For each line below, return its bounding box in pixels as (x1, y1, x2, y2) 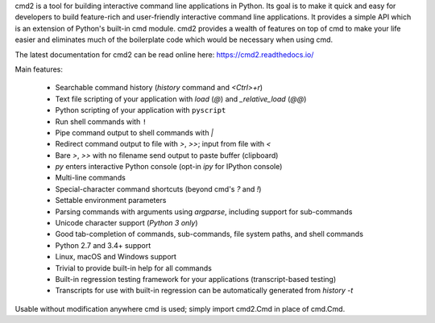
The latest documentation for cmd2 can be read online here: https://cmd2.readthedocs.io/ (14, 49, 314, 60)
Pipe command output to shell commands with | (55, 127, 213, 137)
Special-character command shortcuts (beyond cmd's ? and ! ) (55, 184, 262, 193)
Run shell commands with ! (55, 117, 147, 126)
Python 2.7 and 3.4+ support (55, 240, 151, 250)
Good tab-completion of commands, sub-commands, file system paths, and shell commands (55, 230, 364, 239)
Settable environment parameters (55, 196, 167, 205)
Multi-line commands (55, 173, 126, 183)
